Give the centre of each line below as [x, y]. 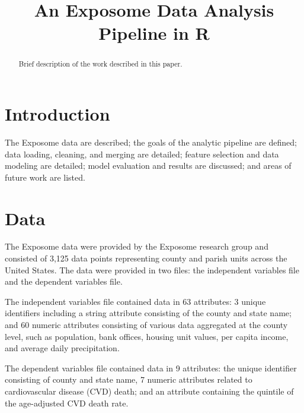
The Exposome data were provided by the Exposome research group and [137, 246]
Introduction [57, 114]
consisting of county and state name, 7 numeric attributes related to [129, 379]
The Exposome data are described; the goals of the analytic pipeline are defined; [151, 142]
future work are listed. [45, 177]
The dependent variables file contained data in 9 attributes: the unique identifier [151, 368]
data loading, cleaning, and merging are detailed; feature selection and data [142, 154]
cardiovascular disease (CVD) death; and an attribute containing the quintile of [149, 391]
